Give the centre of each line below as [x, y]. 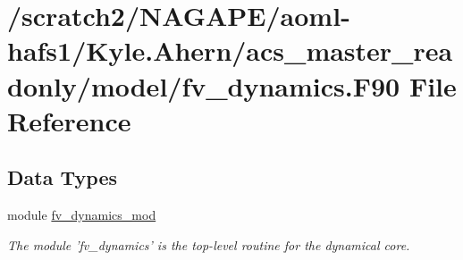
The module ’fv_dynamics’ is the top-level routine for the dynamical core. [209, 244]
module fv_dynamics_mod [82, 215]
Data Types [62, 177]
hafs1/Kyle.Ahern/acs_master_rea [230, 50]
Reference [69, 120]
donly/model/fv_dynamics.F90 [204, 85]
